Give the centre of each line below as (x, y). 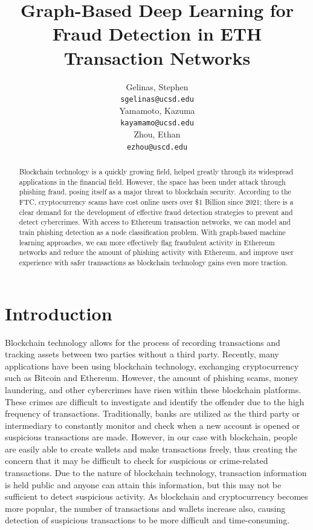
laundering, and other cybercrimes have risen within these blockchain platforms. (153, 389)
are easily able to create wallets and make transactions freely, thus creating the (151, 449)
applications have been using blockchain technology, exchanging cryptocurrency (152, 366)
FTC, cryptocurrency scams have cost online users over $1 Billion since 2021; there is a (156, 202)
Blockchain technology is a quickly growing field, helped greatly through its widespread (156, 172)
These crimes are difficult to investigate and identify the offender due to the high (155, 401)
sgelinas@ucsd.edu (157, 100)
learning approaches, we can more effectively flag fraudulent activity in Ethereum (147, 242)
